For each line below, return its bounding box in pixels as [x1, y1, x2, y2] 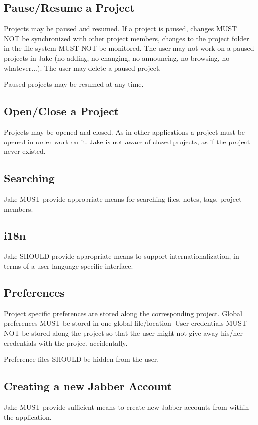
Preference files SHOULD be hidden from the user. [4, 354, 159, 364]
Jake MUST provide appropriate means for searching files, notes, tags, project [4, 193, 242, 204]
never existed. [4, 146, 46, 156]
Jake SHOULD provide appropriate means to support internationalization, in [4, 251, 239, 261]
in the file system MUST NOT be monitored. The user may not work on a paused [4, 43, 254, 53]
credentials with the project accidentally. [4, 337, 128, 348]
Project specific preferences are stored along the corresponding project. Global [4, 308, 242, 318]
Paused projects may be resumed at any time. [4, 79, 144, 89]
